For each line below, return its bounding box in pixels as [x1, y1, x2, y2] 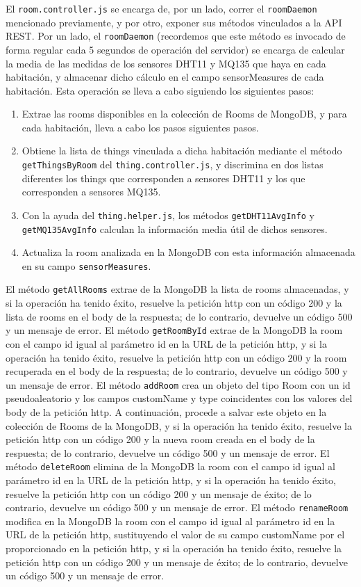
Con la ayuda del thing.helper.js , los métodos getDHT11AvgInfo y [22, 207, 314, 222]
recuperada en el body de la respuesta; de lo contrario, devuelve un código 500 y [6, 364, 348, 378]
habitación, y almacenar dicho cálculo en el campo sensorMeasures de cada [6, 70, 324, 84]
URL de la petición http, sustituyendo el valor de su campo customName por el [6, 527, 345, 542]
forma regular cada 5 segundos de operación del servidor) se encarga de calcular [6, 42, 345, 56]
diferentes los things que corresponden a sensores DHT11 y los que [22, 170, 305, 185]
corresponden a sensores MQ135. [22, 184, 161, 199]
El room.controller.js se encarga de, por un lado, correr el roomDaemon [6, 1, 317, 15]
